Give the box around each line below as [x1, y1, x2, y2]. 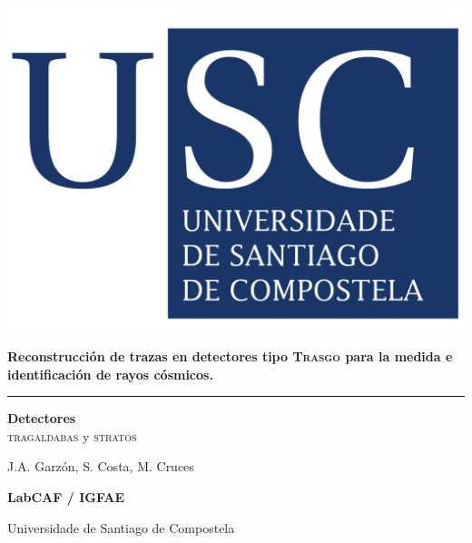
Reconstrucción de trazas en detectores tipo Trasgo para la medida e [7, 346, 453, 365]
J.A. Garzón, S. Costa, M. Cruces [7, 457, 194, 476]
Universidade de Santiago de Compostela [7, 518, 235, 537]
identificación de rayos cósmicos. [7, 364, 213, 383]
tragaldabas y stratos [7, 426, 137, 445]
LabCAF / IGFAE [7, 487, 125, 506]
